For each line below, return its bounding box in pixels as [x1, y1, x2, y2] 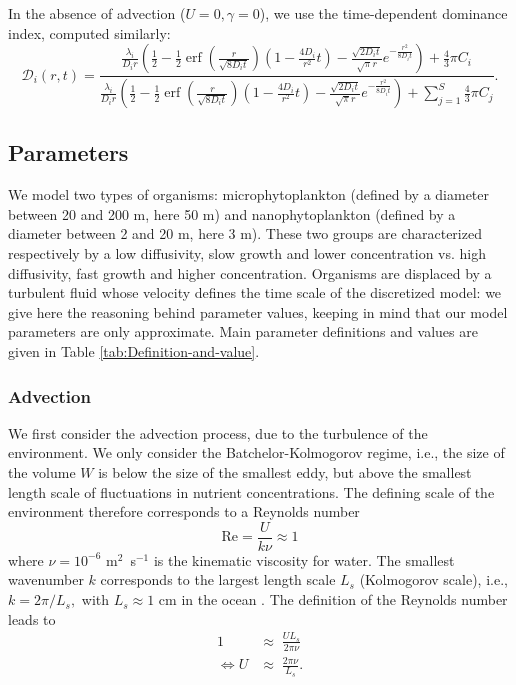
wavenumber [8, 569, 84, 590]
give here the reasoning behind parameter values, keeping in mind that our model [8, 301, 508, 322]
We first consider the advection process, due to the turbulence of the [8, 422, 428, 443]
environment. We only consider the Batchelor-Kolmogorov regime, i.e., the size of [8, 442, 505, 463]
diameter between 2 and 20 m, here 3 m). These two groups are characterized [8, 223, 482, 244]
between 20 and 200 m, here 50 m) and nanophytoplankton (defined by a [8, 203, 456, 224]
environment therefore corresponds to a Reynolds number [8, 501, 360, 522]
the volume [8, 462, 76, 483]
